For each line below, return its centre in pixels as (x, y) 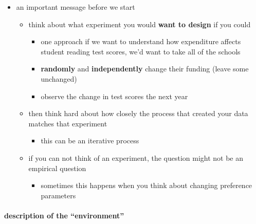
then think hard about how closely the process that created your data (138, 113)
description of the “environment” (64, 215)
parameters (58, 195)
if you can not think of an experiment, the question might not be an (136, 157)
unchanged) (59, 78)
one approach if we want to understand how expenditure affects (141, 41)
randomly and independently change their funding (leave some (145, 69)
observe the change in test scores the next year (114, 96)
